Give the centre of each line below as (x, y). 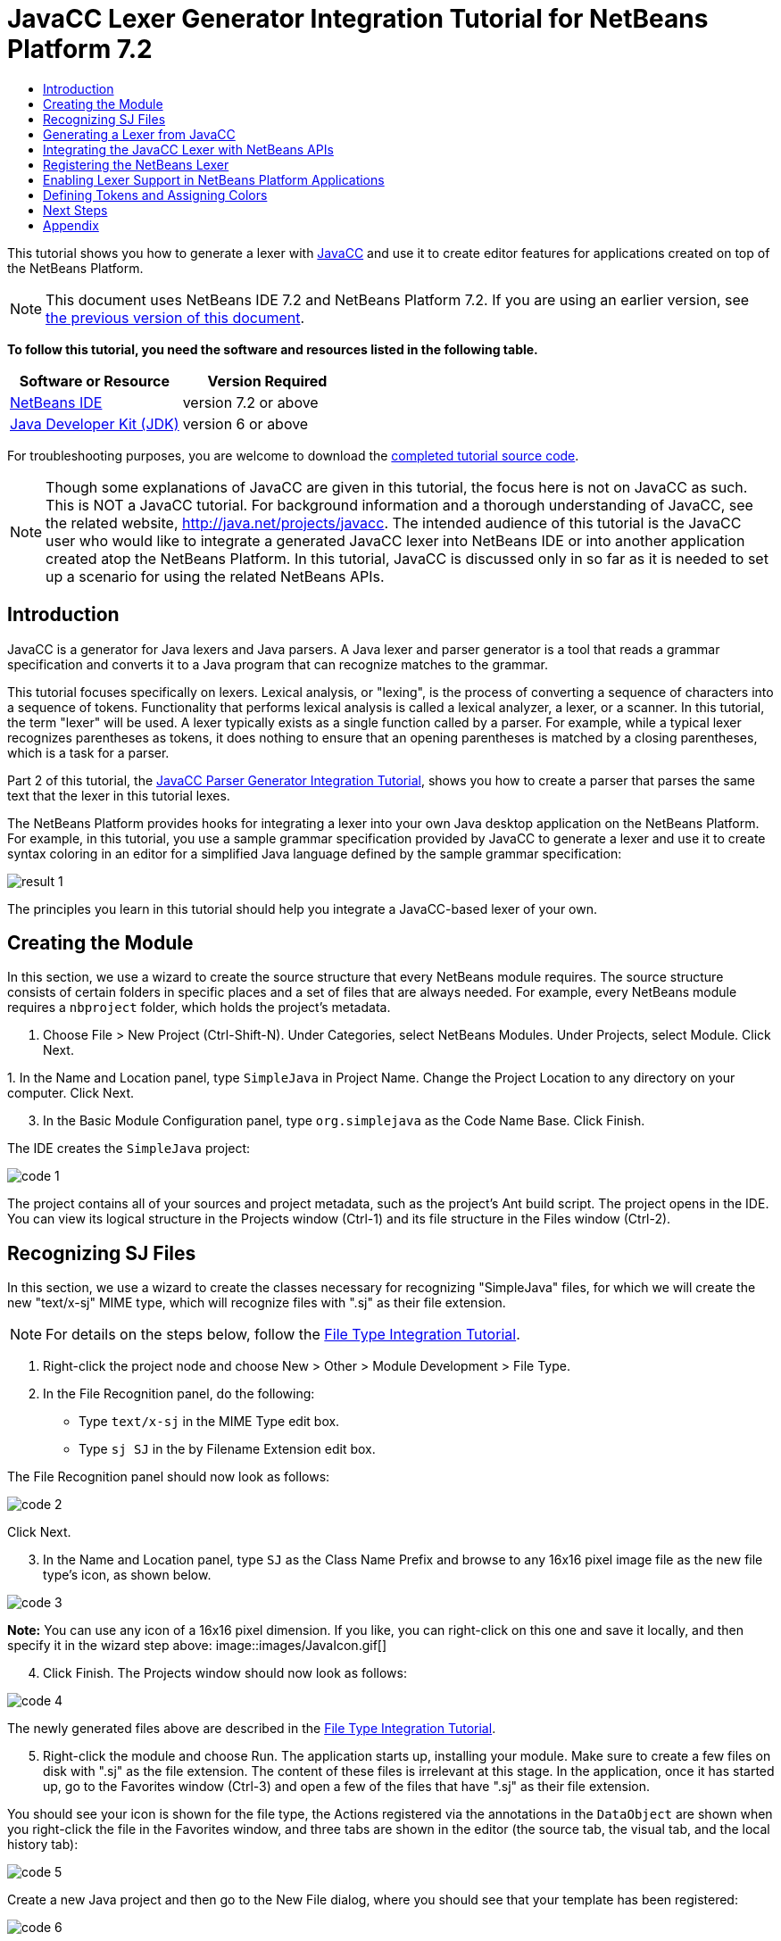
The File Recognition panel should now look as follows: (169, 1477)
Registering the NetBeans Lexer (136, 164)
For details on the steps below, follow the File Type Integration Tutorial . (283, 1335)
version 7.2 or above (250, 402)
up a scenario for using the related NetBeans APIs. (215, 576)
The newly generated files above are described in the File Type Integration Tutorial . (252, 1729)
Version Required (267, 381)
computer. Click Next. (71, 1093)
